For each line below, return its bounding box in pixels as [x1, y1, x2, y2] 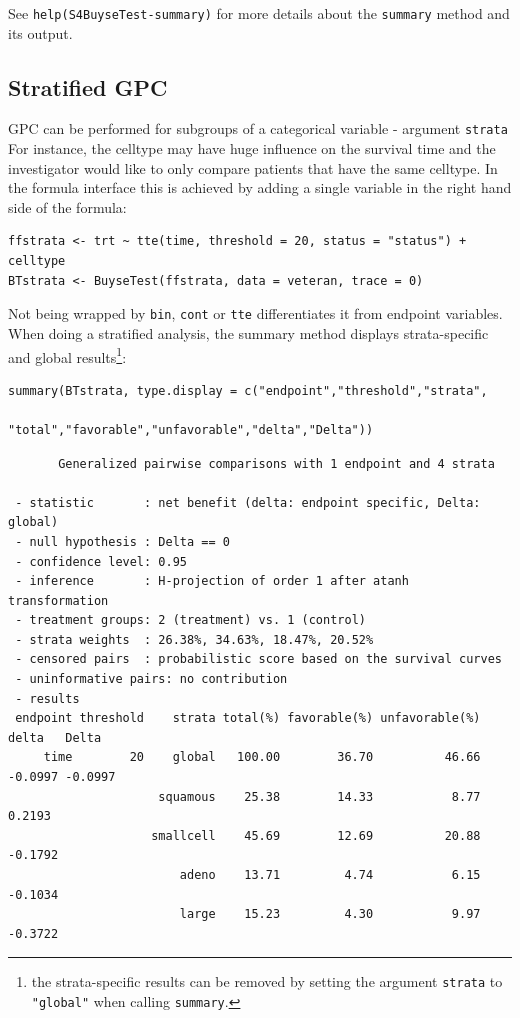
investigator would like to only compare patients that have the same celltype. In [8, 157, 498, 178]
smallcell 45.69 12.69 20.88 [151, 828, 481, 843]
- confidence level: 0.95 [15, 554, 187, 569]
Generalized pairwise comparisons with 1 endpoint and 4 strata [58, 456, 495, 471]
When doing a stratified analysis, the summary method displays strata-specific [8, 322, 489, 343]
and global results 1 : [8, 343, 127, 367]
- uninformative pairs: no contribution [15, 672, 288, 687]
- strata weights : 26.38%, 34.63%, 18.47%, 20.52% [15, 632, 374, 647]
